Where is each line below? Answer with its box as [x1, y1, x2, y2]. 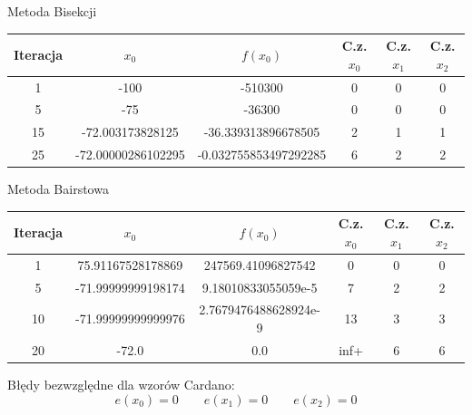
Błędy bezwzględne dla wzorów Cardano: [7, 374, 235, 393]
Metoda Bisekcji [7, 2, 97, 20]
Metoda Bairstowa [7, 179, 109, 198]
